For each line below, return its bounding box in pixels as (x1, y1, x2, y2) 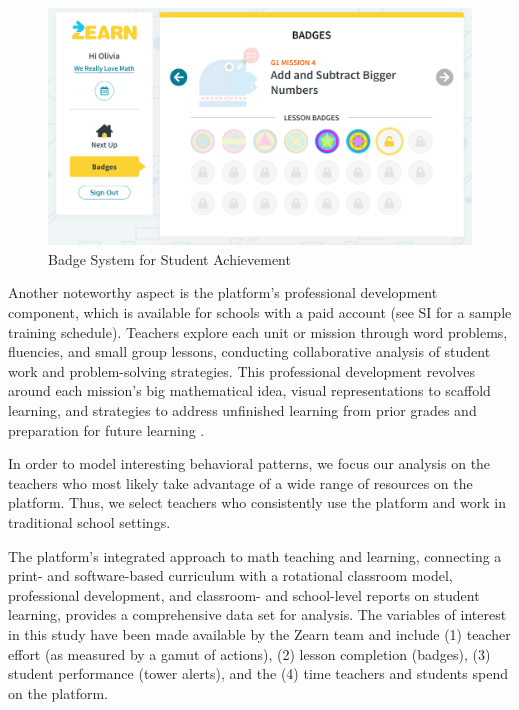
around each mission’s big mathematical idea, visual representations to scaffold (8, 380, 491, 401)
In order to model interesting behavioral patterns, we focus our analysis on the (8, 453, 491, 474)
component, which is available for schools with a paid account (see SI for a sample (8, 302, 512, 323)
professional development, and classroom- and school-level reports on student (8, 584, 480, 605)
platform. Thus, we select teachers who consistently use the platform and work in (8, 492, 506, 513)
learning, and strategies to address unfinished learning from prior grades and (8, 400, 477, 420)
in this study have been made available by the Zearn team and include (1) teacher (8, 623, 511, 644)
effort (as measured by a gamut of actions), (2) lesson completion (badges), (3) (8, 643, 491, 664)
